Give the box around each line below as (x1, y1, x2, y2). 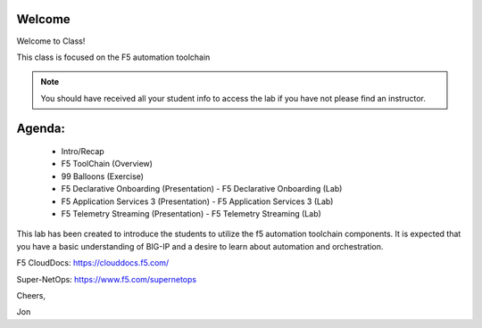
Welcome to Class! (16, 36, 86, 46)
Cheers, (16, 291, 46, 300)
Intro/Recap (61, 146, 104, 157)
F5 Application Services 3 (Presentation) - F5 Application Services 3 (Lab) (61, 196, 334, 207)
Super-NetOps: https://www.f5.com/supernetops (16, 274, 196, 284)
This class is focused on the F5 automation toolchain (16, 52, 211, 62)
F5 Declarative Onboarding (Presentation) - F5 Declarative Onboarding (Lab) (61, 184, 343, 194)
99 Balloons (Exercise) (61, 170, 145, 182)
